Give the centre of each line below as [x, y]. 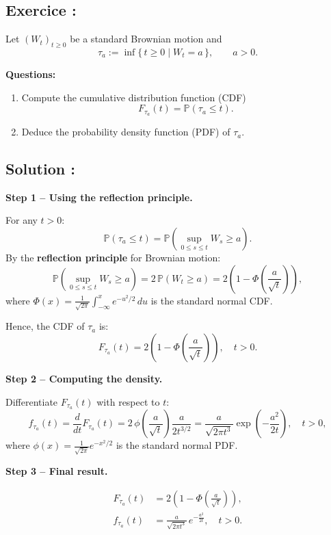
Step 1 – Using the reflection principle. [99, 197]
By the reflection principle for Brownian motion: [113, 258]
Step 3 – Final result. [57, 471]
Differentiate [32, 401]
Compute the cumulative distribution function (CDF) [134, 97]
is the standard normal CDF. [212, 300]
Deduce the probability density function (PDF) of [126, 132]
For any [22, 220]
